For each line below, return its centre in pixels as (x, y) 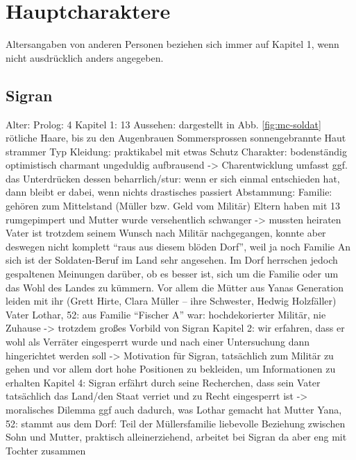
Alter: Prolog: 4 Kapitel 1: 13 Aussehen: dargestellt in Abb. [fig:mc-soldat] (163, 124)
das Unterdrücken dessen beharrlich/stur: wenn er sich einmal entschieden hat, (173, 178)
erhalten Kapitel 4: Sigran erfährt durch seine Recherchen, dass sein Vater (163, 382)
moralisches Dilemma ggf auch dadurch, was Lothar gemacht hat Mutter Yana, (174, 409)
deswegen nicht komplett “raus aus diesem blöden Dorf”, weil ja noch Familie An (178, 246)
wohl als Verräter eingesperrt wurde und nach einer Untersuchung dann (158, 342)
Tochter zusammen (46, 450)
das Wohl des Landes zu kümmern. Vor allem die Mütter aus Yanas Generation (175, 287)
